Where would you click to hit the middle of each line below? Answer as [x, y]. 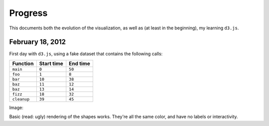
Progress [28, 13]
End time [80, 63]
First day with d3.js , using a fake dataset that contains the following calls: [86, 54]
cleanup [21, 99]
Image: [16, 108]
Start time [51, 63]
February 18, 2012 [38, 42]
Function [23, 63]
